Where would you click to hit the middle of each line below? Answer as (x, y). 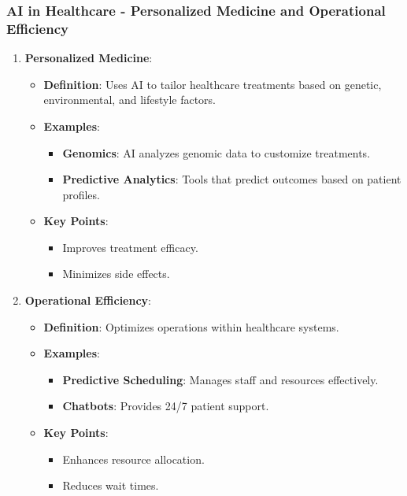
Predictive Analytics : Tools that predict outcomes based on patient (232, 179)
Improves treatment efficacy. (130, 247)
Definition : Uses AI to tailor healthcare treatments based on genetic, (213, 84)
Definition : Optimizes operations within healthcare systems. (191, 326)
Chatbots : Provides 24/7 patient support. (166, 406)
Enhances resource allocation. (133, 459)
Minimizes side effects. (116, 274)
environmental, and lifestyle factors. (130, 100)
